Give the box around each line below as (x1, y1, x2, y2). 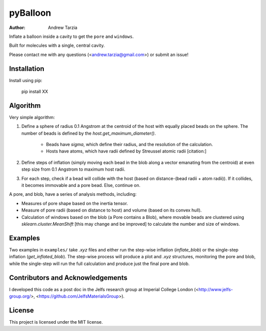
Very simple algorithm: (9, 114, 55, 120)
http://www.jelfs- (198, 286, 233, 292)
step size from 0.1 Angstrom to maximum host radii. (21, 166, 126, 172)
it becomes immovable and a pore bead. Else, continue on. (21, 182, 140, 188)
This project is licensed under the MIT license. (9, 319, 103, 325)
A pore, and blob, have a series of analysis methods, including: (9, 191, 137, 197)
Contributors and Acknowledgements (9, 273, 128, 282)
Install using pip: (9, 77, 43, 83)
